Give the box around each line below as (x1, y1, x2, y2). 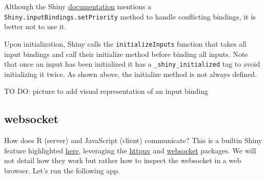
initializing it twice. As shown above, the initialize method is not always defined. (4, 68, 257, 79)
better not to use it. (4, 21, 67, 32)
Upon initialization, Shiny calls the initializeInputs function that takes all (4, 38, 247, 49)
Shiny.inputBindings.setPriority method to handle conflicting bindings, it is (4, 11, 256, 22)
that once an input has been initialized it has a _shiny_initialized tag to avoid (4, 58, 260, 69)
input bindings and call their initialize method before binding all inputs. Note (4, 48, 248, 59)
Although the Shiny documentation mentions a (4, 1, 152, 11)
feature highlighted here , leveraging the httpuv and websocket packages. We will (4, 145, 256, 155)
